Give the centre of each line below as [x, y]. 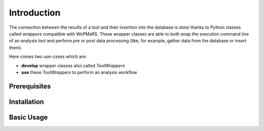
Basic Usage [28, 117]
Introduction [35, 13]
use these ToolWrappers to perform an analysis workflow [79, 72]
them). [16, 47]
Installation [26, 102]
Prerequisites [30, 86]
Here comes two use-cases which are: [48, 56]
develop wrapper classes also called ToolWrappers [73, 65]
